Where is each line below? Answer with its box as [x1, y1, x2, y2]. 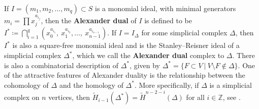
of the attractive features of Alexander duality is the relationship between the [4, 70, 245, 80]
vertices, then [48, 92, 90, 102]
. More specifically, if [134, 79, 199, 90]
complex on [4, 92, 40, 102]
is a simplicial [209, 79, 252, 90]
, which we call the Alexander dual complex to [72, 50, 224, 61]
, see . [222, 92, 241, 102]
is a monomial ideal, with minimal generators [95, 3, 236, 13]
